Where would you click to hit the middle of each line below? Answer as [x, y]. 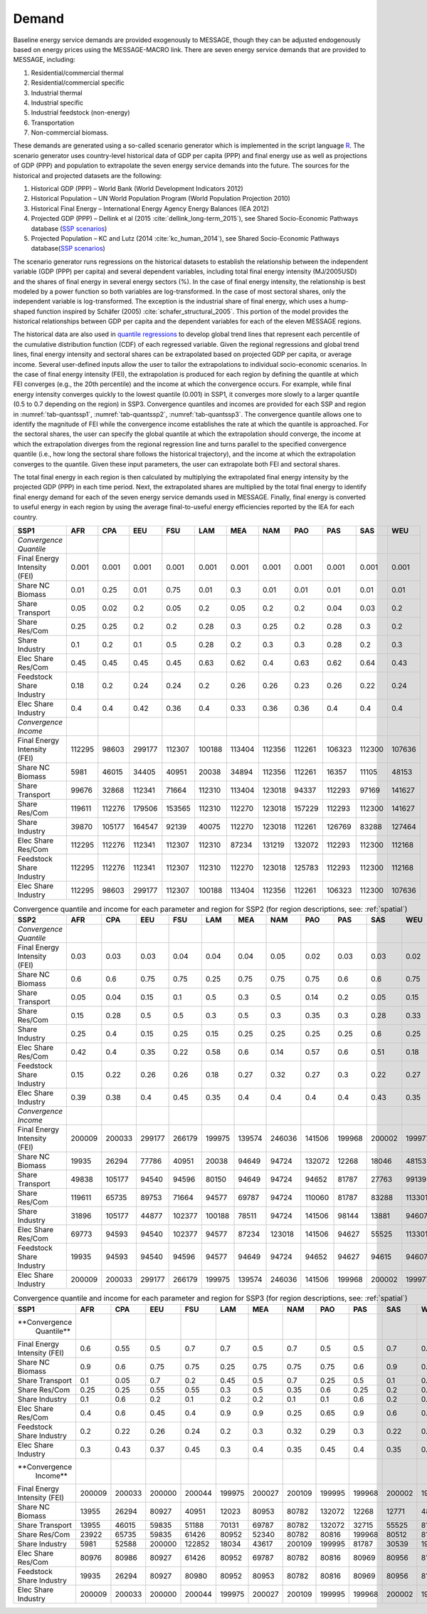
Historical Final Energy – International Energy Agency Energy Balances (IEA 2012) [150, 208]
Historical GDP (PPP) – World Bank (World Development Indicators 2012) [137, 189]
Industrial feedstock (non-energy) [81, 113]
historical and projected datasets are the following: [88, 175]
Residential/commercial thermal [77, 73]
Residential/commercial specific [78, 83]
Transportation [53, 123]
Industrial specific [57, 103]
